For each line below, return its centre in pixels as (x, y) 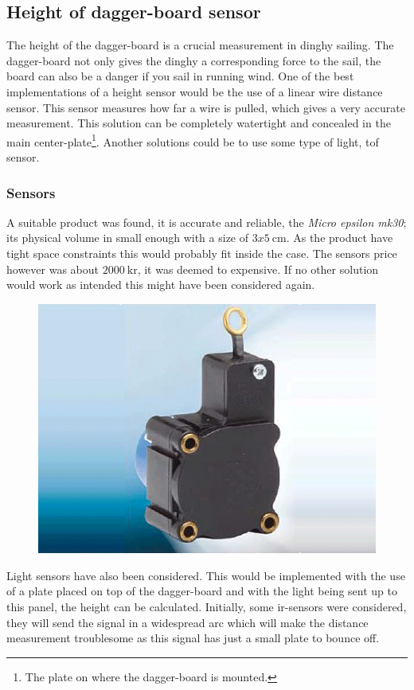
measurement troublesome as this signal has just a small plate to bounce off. (193, 638)
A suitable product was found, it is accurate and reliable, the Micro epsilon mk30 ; (207, 222)
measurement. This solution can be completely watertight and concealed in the (199, 123)
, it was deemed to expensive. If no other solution (258, 269)
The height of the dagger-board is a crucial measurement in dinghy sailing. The (200, 45)
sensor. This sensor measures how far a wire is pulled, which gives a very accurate (206, 107)
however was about (53, 269)
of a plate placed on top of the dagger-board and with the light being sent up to (202, 591)
